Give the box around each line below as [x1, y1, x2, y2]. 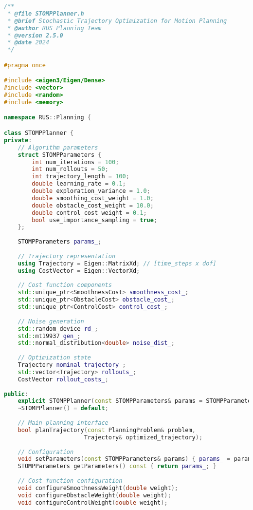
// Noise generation [18, 318, 84, 325]
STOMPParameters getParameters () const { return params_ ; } [18, 463, 217, 470]
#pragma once [4, 61, 46, 69]
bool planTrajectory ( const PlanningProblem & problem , [18, 426, 196, 434]
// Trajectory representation [18, 252, 116, 260]
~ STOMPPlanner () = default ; [18, 405, 108, 412]
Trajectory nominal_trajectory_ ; [18, 361, 126, 368]
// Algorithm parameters [18, 144, 98, 151]
